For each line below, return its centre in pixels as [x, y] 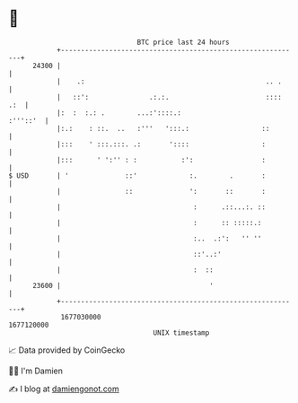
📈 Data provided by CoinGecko [67, 350]
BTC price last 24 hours [183, 42]
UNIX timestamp [181, 333]
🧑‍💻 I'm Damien [36, 371]
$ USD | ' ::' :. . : [137, 175]
